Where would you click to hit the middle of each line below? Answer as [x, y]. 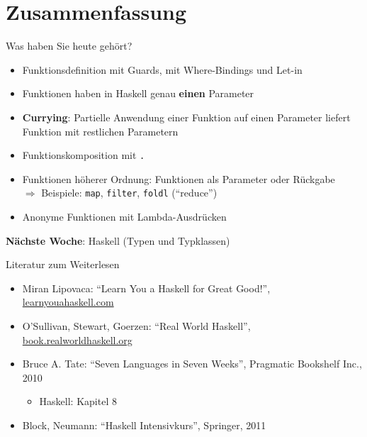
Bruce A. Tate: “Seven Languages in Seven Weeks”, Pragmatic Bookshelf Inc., [192, 364]
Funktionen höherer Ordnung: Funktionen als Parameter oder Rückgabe [179, 178]
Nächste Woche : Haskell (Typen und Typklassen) [118, 240]
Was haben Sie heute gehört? [69, 46]
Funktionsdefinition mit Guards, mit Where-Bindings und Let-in [162, 69]
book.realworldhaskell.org [77, 339]
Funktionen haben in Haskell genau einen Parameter [138, 93]
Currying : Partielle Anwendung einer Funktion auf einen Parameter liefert [186, 117]
